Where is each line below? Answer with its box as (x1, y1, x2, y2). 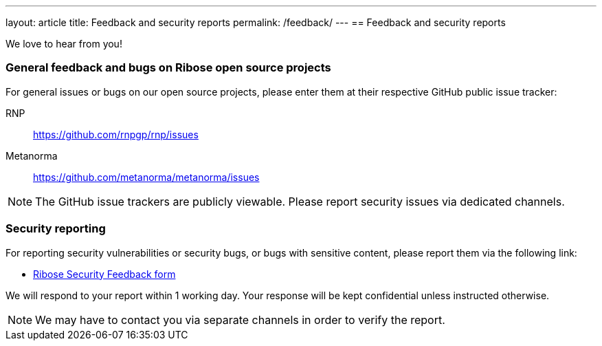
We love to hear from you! (5, 38, 122, 50)
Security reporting (5, 221, 106, 236)
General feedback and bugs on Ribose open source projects (5, 61, 331, 75)
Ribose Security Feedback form (33, 268, 176, 280)
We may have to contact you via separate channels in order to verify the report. (35, 312, 445, 327)
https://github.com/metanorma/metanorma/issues (33, 171, 260, 183)
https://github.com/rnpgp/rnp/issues (33, 128, 199, 140)
